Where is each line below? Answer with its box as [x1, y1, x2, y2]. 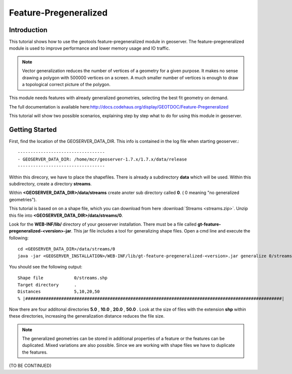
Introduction [9, 26, 48, 34]
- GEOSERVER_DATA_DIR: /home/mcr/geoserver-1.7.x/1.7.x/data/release [18, 156, 187, 162]
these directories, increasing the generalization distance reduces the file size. [9, 313, 165, 319]
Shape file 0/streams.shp [18, 275, 108, 281]
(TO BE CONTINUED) [9, 363, 52, 369]
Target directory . [18, 282, 77, 287]
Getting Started [9, 125, 57, 134]
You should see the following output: [9, 264, 83, 269]
